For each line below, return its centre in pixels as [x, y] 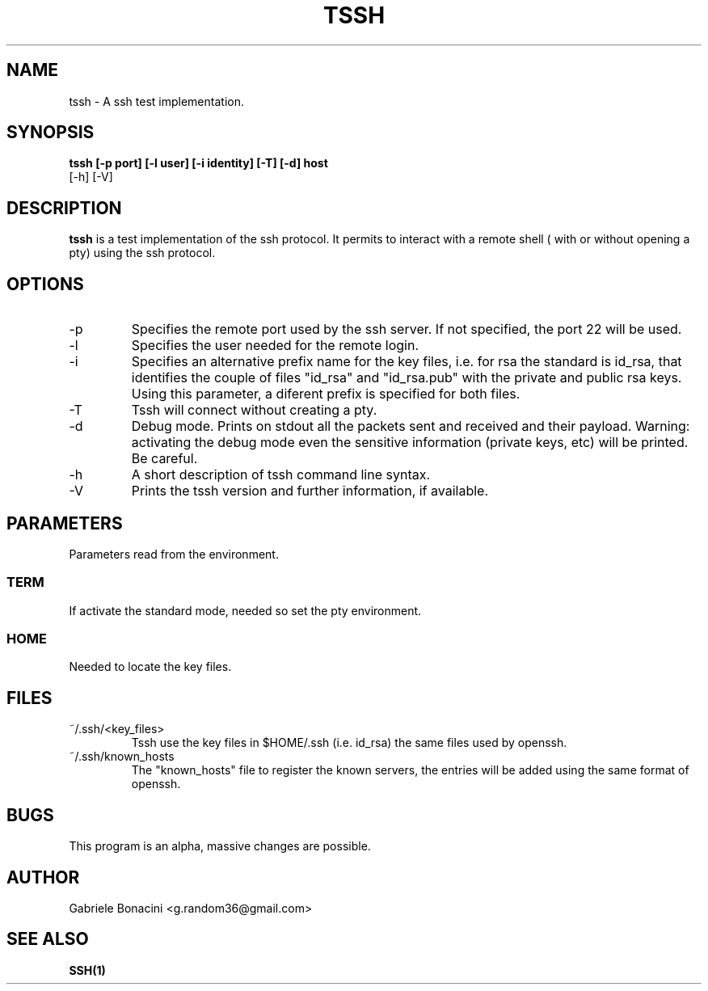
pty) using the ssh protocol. [142, 253]
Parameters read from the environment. [174, 554]
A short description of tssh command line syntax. [281, 475]
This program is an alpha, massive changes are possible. [220, 846]
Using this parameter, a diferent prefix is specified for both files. [326, 394]
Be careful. [164, 459]
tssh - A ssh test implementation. [156, 101]
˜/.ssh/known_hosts [122, 757]
